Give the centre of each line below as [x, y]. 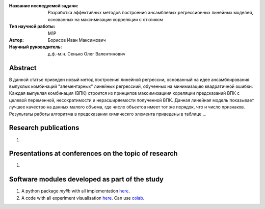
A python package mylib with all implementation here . [76, 191]
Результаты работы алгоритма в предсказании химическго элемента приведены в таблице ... [108, 114]
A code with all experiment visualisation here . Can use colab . [83, 198]
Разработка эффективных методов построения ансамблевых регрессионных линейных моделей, [151, 13]
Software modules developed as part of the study [86, 179]
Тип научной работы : [32, 26]
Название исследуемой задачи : [44, 6]
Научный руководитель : [36, 47]
